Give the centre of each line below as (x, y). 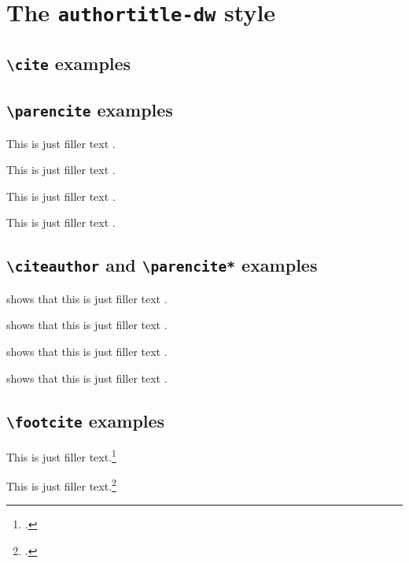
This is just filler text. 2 (61, 485)
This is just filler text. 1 (61, 455)
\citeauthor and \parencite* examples (162, 265)
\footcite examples (86, 420)
